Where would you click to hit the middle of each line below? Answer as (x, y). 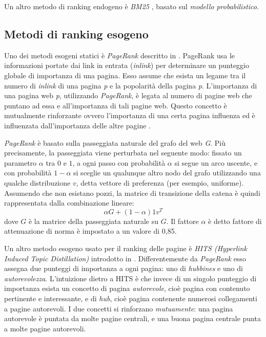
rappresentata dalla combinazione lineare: (69, 203)
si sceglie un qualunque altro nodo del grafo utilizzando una (167, 173)
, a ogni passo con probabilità (119, 162)
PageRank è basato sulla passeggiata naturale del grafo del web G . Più (115, 142)
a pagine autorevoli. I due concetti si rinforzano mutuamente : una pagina (119, 308)
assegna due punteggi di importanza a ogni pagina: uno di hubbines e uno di (124, 268)
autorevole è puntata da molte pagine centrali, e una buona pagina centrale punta (133, 318)
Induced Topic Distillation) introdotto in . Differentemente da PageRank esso (125, 258)
